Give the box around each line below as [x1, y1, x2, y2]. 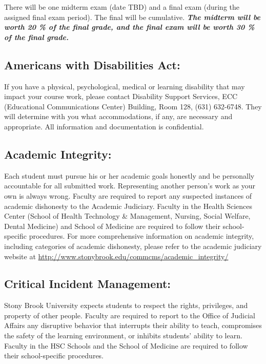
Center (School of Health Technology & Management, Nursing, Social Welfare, [4, 210, 251, 221]
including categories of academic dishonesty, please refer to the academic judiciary [4, 240, 262, 251]
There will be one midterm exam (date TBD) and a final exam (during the [4, 2, 239, 12]
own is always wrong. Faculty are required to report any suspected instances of [4, 190, 252, 201]
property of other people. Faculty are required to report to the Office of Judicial [4, 310, 255, 320]
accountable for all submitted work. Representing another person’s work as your [4, 180, 256, 191]
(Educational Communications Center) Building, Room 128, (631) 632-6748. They [4, 101, 262, 111]
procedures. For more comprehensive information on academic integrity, [29, 231, 254, 241]
